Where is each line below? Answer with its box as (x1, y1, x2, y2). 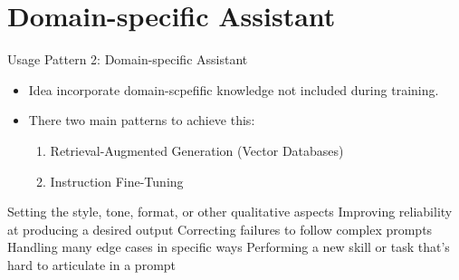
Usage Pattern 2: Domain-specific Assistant (7, 50, 248, 69)
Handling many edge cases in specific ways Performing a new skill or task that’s (7, 237, 450, 256)
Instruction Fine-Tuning (50, 171, 184, 190)
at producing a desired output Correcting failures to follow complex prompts (7, 219, 433, 238)
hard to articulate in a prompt (7, 255, 177, 274)
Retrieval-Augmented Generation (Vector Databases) (50, 140, 344, 159)
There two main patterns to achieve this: (28, 111, 255, 130)
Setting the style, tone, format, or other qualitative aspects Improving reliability (7, 202, 453, 221)
